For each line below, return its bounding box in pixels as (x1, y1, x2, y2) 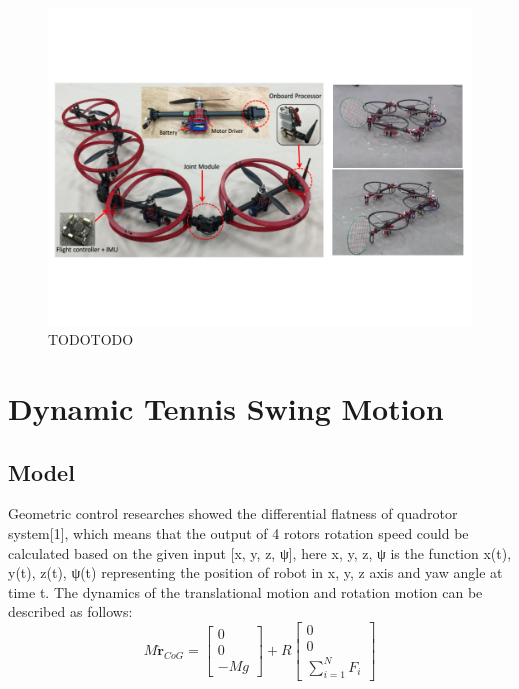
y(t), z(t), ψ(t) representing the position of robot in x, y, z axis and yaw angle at (8, 562, 503, 583)
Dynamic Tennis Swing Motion (8, 387, 444, 428)
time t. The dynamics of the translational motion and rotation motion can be (8, 581, 483, 602)
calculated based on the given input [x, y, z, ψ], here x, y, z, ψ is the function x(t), (8, 542, 512, 563)
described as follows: (8, 601, 133, 622)
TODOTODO (48, 329, 134, 350)
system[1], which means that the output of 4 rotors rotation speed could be (8, 522, 469, 543)
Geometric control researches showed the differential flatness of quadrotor (8, 503, 458, 524)
